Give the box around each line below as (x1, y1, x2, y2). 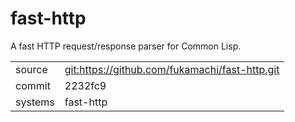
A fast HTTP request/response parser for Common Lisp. (10, 40, 242, 52)
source (15, 62, 48, 76)
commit (15, 78, 51, 92)
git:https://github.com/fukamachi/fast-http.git (64, 62, 280, 76)
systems (15, 95, 55, 109)
